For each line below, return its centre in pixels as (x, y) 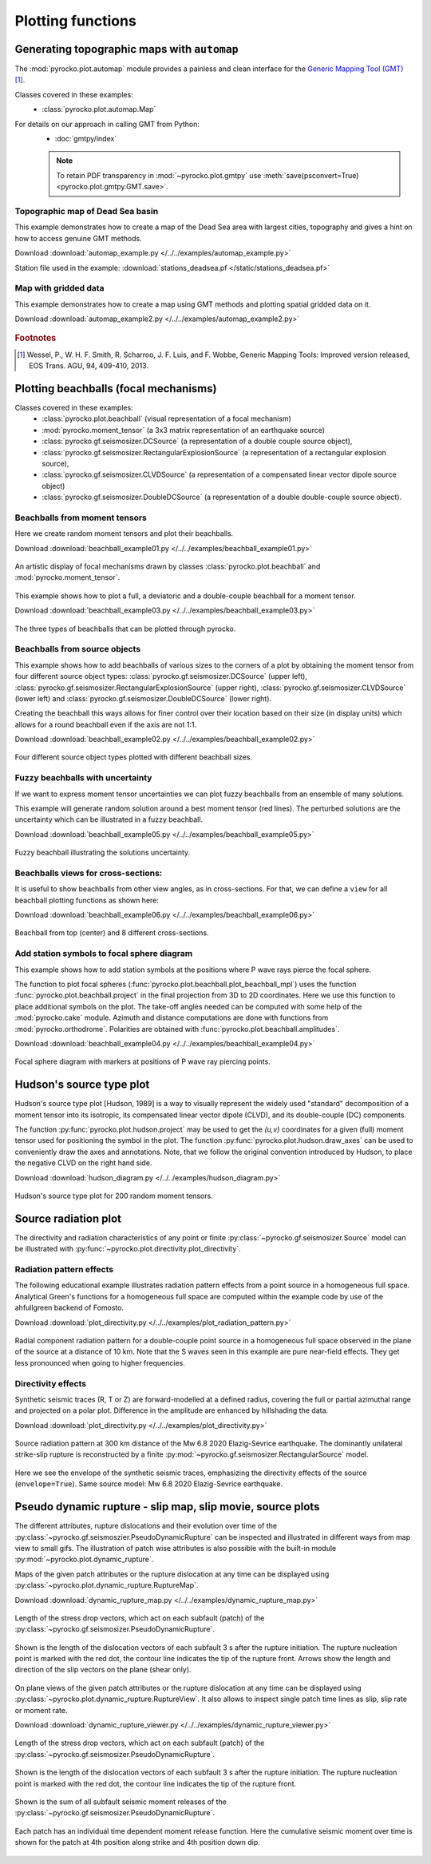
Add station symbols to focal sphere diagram (104, 954)
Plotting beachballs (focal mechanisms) (116, 389)
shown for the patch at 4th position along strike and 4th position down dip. (138, 1842)
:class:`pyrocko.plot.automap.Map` (99, 109)
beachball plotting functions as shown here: (87, 900)
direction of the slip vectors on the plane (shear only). (103, 1670)
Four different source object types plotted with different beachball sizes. (134, 757)
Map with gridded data (59, 288)
